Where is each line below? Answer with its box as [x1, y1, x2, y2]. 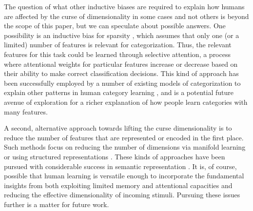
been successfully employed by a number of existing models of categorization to [4, 77, 241, 88]
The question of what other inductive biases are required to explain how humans [4, 1, 245, 11]
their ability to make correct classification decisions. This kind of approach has [4, 68, 239, 78]
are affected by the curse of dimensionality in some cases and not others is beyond [4, 11, 249, 21]
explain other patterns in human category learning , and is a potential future [4, 87, 234, 97]
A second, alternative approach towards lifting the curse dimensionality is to [4, 123, 232, 133]
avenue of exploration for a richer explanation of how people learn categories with [4, 96, 248, 107]
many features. [4, 106, 48, 116]
